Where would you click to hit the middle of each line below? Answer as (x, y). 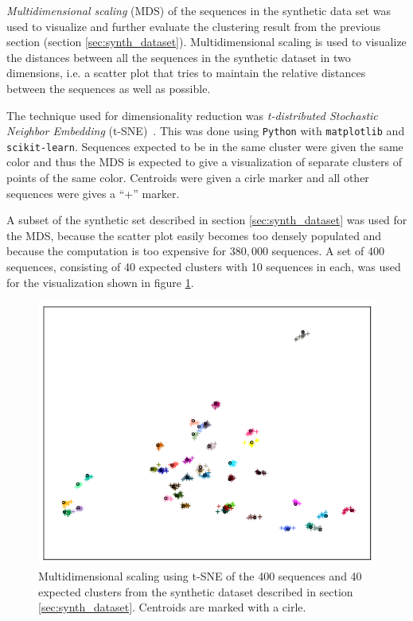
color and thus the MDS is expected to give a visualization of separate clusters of (204, 162)
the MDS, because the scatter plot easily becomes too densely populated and (194, 235)
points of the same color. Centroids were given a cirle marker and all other (188, 178)
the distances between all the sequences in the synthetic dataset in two (179, 57)
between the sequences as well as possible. (109, 88)
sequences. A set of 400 (328, 251)
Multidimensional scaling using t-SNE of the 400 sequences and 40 (200, 576)
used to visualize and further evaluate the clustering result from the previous (194, 26)
